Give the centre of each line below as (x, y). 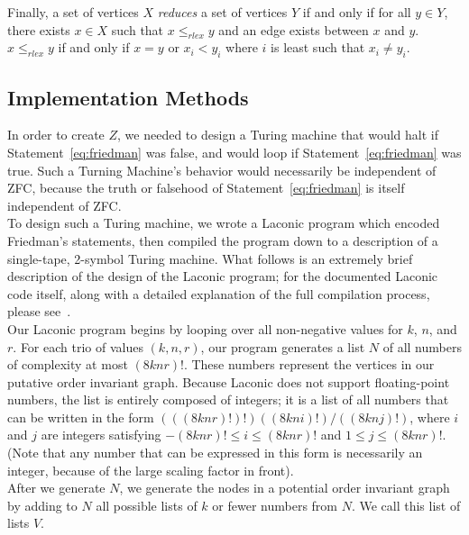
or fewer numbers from (275, 505)
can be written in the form (81, 417)
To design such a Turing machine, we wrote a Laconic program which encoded (224, 223)
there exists (39, 29)
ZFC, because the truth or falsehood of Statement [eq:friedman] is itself (206, 188)
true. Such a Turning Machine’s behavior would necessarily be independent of (222, 170)
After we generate (56, 488)
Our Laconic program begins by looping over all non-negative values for (205, 328)
